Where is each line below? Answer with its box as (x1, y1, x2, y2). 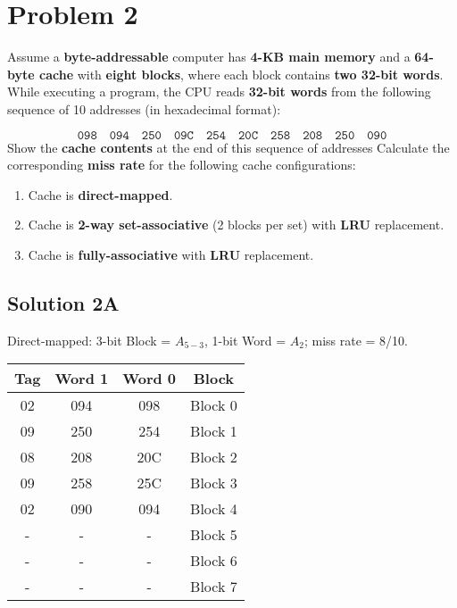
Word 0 (122, 368, 177, 389)
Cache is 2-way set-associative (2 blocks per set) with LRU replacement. (28, 215, 445, 234)
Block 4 (190, 498, 237, 520)
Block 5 (190, 524, 237, 546)
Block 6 (190, 550, 237, 571)
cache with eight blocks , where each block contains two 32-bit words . (38, 64, 444, 83)
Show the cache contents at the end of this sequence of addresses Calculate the (7, 137, 450, 156)
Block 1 (190, 421, 237, 442)
